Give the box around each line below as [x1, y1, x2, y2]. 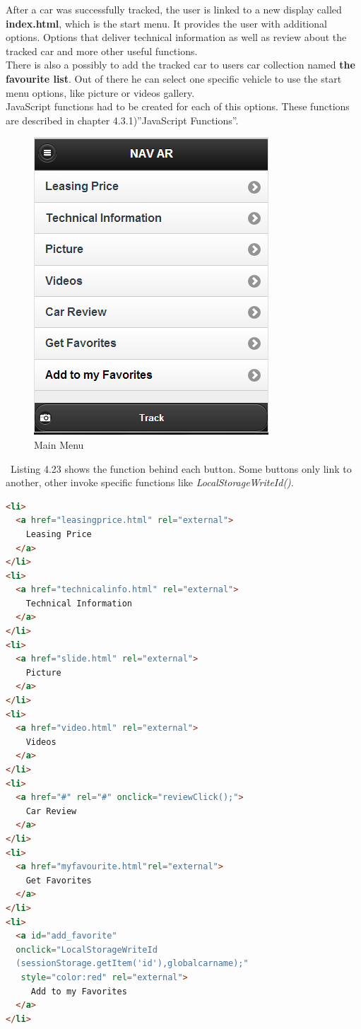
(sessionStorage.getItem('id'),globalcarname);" [16, 958, 249, 969]
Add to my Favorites [30, 986, 127, 996]
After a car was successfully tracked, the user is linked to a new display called [6, 2, 342, 16]
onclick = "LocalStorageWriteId [16, 944, 158, 955]
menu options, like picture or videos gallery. [6, 85, 195, 100]
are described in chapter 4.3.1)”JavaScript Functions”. [6, 112, 239, 127]
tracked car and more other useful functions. [6, 43, 198, 58]
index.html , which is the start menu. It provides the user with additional [6, 16, 327, 30]
